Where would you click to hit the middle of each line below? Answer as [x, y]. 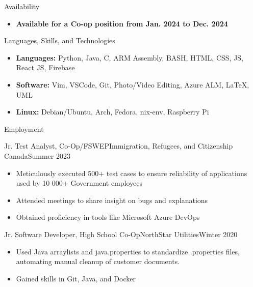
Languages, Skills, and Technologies [60, 40]
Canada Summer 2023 [37, 155]
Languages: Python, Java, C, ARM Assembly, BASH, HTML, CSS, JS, [130, 57]
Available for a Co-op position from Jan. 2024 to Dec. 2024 [122, 23]
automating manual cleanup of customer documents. [98, 261]
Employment [24, 128]
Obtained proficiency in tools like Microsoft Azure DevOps [108, 217]
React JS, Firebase [45, 67]
